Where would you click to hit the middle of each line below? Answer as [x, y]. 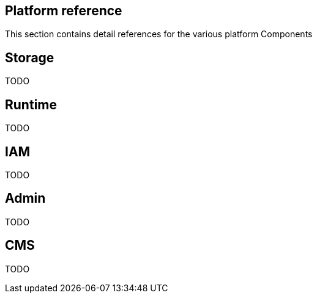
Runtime [31, 104]
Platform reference [64, 11]
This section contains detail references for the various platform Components [159, 34]
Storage [30, 57]
